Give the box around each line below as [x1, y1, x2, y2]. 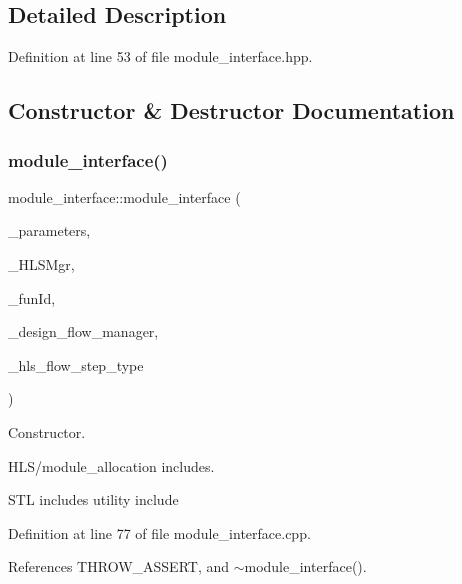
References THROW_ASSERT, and [8, 556, 230, 577]
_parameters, [8, 220, 91, 241]
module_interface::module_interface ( [8, 186, 241, 207]
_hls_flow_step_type [8, 354, 144, 375]
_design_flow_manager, [8, 321, 159, 342]
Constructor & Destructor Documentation [8, 95, 455, 126]
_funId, [8, 287, 56, 308]
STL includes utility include [8, 489, 179, 510]
